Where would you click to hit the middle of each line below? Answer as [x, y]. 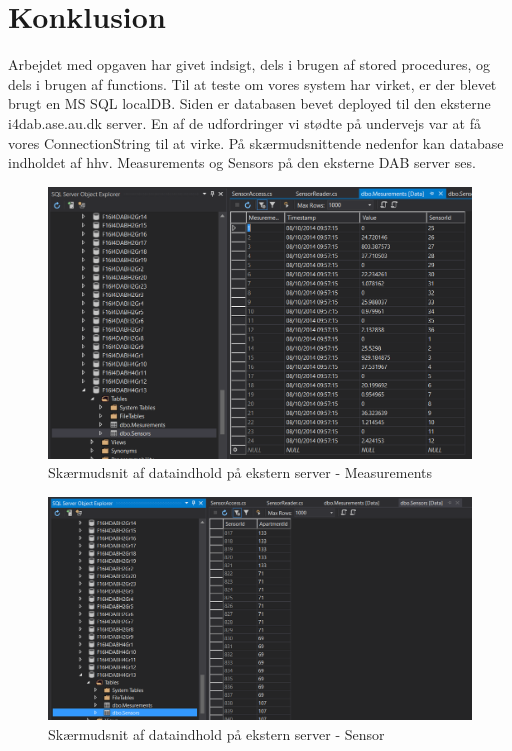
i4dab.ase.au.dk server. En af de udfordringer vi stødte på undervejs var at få [244, 122]
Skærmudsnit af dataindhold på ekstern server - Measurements [240, 472]
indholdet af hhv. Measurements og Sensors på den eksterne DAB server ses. [242, 162]
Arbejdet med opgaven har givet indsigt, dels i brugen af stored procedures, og [249, 64]
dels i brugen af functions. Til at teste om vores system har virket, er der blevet [252, 83]
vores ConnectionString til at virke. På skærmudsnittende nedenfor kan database [256, 142]
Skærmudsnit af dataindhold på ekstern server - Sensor [216, 733]
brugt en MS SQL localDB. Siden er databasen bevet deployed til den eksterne [249, 103]
